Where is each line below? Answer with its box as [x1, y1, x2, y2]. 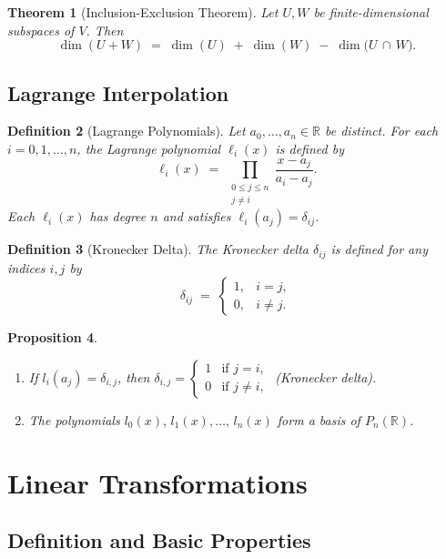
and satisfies [162, 207, 231, 226]
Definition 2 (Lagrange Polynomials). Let [7, 121, 246, 140]
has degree [89, 207, 147, 226]
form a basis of [277, 410, 360, 429]
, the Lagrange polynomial [76, 138, 221, 158]
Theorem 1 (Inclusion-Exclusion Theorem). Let [7, 3, 279, 21]
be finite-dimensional [313, 3, 429, 21]
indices [7, 258, 46, 277]
